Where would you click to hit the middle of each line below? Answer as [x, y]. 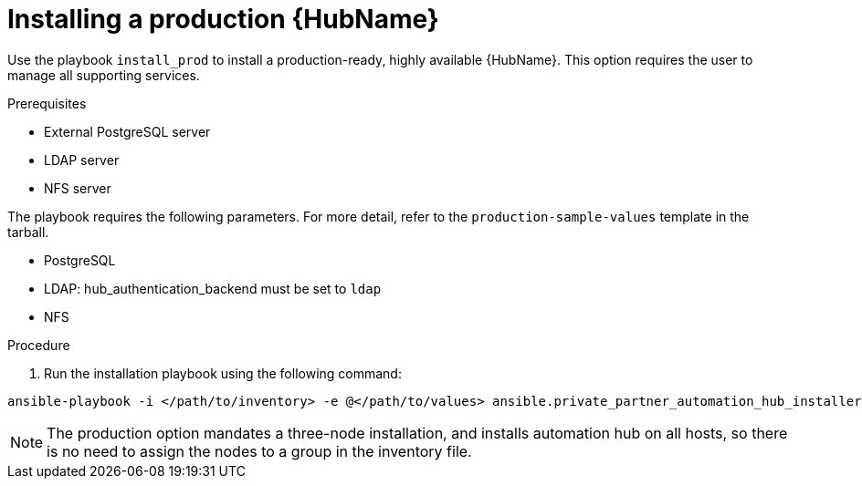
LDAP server [82, 160]
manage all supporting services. [104, 75]
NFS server [78, 188]
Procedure [39, 345]
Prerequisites [47, 103]
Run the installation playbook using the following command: [223, 373]
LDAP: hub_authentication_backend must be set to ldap [213, 288]
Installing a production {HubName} [223, 19]
